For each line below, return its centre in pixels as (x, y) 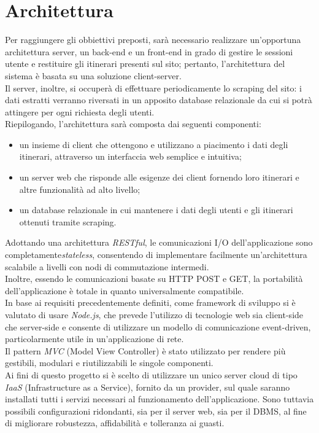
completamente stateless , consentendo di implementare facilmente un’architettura (156, 255)
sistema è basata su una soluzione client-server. (93, 75)
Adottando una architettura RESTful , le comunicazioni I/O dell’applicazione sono (159, 242)
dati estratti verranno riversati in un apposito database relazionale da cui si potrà (159, 100)
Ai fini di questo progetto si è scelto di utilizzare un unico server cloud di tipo (151, 374)
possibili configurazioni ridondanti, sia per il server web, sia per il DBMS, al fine (156, 411)
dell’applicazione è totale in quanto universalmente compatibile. (125, 290)
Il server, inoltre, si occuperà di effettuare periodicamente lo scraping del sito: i (153, 88)
